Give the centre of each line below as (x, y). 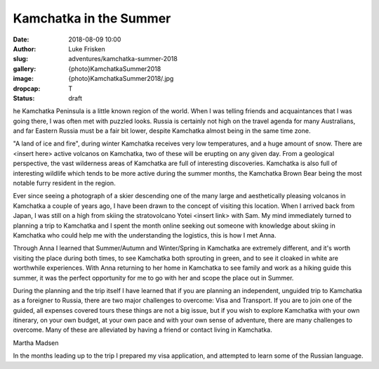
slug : (20, 59)
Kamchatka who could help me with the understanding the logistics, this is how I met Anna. (145, 235)
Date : (21, 39)
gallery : (25, 69)
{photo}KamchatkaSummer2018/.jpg (121, 79)
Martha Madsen (36, 343)
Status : (24, 98)
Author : (25, 48)
